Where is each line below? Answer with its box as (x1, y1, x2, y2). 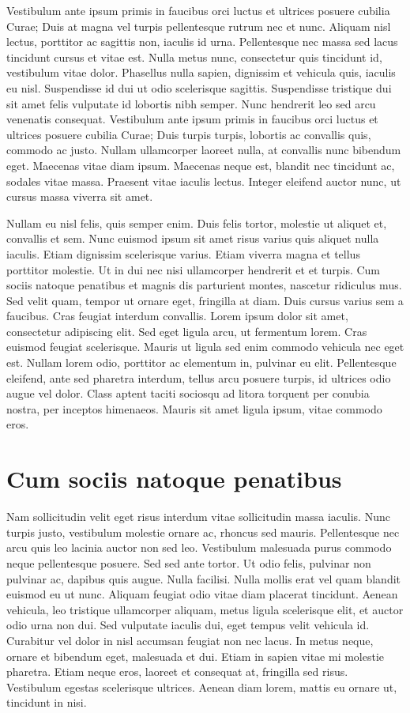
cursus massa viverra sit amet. (6, 188, 153, 205)
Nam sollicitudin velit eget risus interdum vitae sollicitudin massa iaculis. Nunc (6, 508, 390, 525)
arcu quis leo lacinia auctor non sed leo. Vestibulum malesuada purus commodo (6, 539, 392, 556)
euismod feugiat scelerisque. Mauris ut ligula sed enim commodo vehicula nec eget (6, 338, 404, 355)
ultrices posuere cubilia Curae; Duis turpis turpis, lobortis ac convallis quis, (6, 126, 371, 142)
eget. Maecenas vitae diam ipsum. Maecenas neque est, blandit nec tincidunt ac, (6, 157, 395, 173)
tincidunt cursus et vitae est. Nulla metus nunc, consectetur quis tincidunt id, (6, 48, 382, 65)
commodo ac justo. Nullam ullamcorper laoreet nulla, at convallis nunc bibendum (6, 141, 401, 158)
